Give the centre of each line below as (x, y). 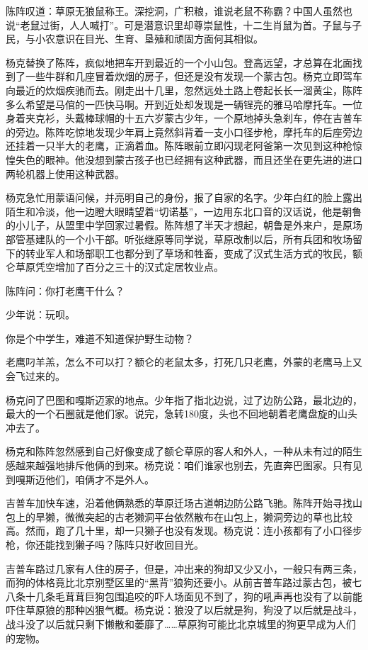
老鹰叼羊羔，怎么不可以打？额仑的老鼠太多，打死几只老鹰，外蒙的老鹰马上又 (184, 362)
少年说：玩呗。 (40, 314)
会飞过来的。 (35, 376)
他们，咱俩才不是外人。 (99, 479)
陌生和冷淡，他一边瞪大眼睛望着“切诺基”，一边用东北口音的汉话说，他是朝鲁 (184, 211)
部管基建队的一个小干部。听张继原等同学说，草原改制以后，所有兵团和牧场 (179, 239)
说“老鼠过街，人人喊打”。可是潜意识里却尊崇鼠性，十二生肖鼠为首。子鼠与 (179, 24)
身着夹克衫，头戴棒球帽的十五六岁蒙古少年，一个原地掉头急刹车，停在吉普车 (184, 118)
